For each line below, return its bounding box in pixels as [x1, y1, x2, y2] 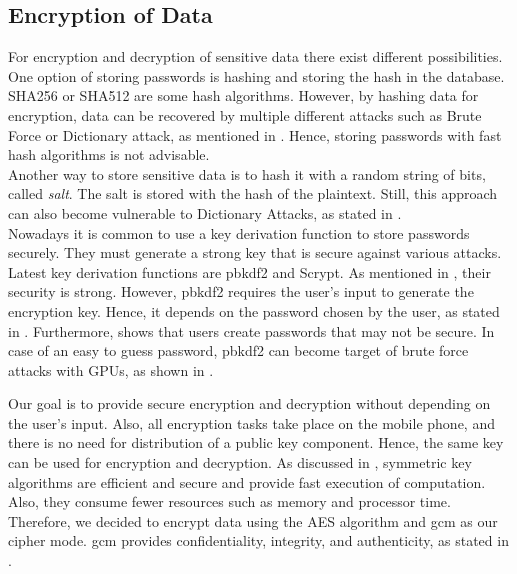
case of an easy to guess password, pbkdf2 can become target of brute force [8, 340, 469, 361]
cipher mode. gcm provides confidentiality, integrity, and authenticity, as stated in [8, 530, 509, 551]
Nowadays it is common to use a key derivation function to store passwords [8, 222, 470, 243]
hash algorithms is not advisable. [8, 144, 210, 165]
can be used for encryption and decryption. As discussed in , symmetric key [8, 452, 472, 473]
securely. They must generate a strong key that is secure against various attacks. [8, 242, 502, 263]
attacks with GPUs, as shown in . [8, 359, 214, 380]
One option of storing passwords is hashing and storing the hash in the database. [8, 65, 505, 86]
